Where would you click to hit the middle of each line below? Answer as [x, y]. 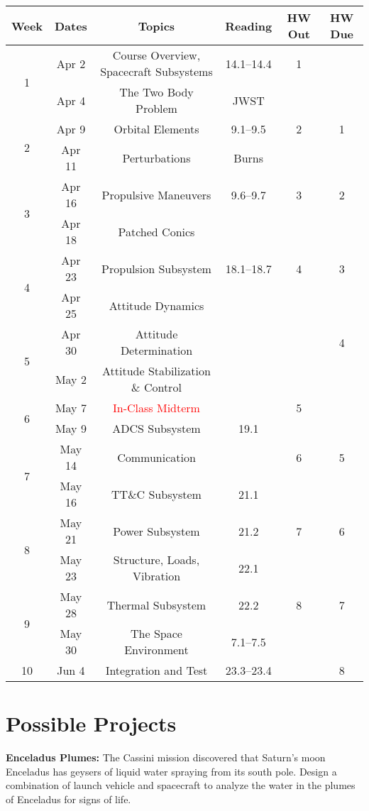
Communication [156, 457]
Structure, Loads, [156, 559]
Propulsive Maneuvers [156, 194]
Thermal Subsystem [156, 605]
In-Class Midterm [156, 408]
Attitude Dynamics [156, 305]
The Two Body [156, 92]
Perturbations [156, 158]
